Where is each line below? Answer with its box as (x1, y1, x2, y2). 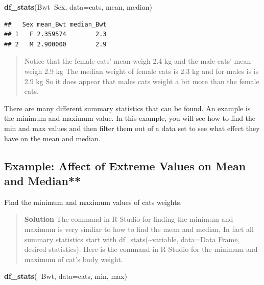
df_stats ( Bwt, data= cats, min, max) (4, 271, 127, 281)
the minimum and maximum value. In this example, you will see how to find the (4, 113, 256, 123)
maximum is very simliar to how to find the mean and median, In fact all (24, 223, 254, 234)
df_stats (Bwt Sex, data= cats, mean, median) (4, 2, 152, 12)
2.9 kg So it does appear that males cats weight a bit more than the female (24, 75, 259, 86)
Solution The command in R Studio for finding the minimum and (24, 214, 233, 224)
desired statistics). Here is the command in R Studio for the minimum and (24, 244, 258, 254)
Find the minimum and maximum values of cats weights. (4, 196, 182, 207)
